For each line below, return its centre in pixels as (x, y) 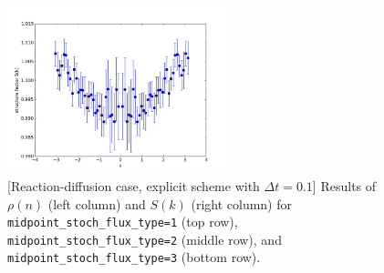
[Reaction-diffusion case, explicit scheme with (134, 185)
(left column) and (97, 203)
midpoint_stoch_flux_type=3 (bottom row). (134, 257)
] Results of (344, 185)
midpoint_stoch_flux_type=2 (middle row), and (145, 239)
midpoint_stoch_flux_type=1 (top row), (123, 222)
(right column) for (241, 203)
